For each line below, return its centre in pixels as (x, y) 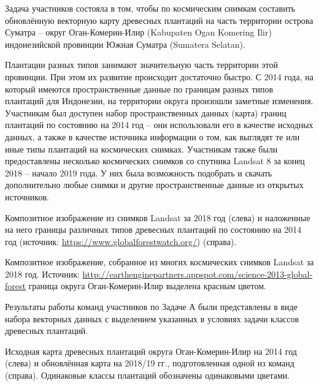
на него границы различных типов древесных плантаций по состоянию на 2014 (153, 229)
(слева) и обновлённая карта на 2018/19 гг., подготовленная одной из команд (150, 363)
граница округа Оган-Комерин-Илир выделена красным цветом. (147, 286)
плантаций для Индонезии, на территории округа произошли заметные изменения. (159, 101)
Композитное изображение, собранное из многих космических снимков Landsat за (159, 262)
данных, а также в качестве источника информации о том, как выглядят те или (152, 136)
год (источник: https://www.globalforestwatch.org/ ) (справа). (121, 241)
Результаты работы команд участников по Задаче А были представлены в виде (151, 307)
